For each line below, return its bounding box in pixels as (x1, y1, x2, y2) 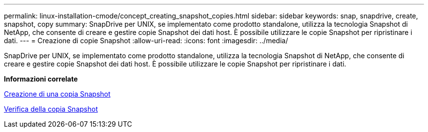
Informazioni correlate (4, 75, 78, 83)
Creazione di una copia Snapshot (4, 90, 111, 98)
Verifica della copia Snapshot (4, 105, 98, 113)
